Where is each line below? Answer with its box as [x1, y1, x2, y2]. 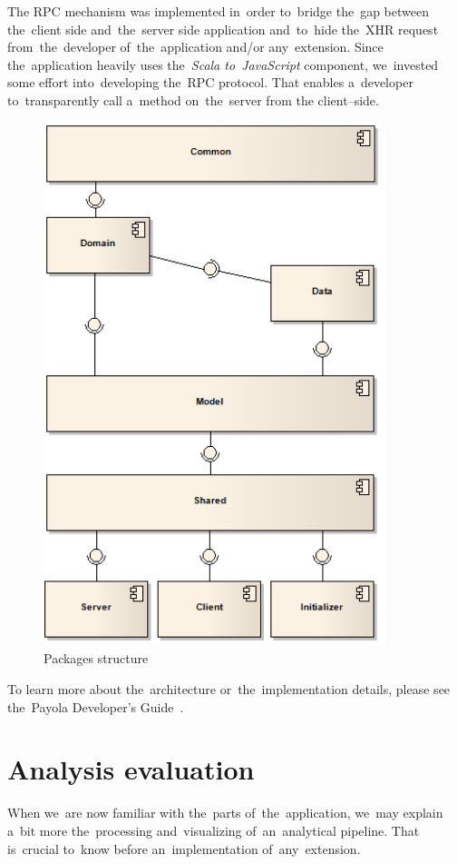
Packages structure [44, 649, 149, 668]
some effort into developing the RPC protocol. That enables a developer [7, 73, 413, 92]
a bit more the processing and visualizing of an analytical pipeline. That [7, 820, 420, 839]
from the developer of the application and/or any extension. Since [7, 37, 384, 56]
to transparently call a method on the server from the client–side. [7, 90, 379, 109]
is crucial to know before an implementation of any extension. [7, 839, 361, 858]
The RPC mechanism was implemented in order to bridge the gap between [7, 2, 429, 20]
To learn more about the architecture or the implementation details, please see [7, 680, 451, 698]
